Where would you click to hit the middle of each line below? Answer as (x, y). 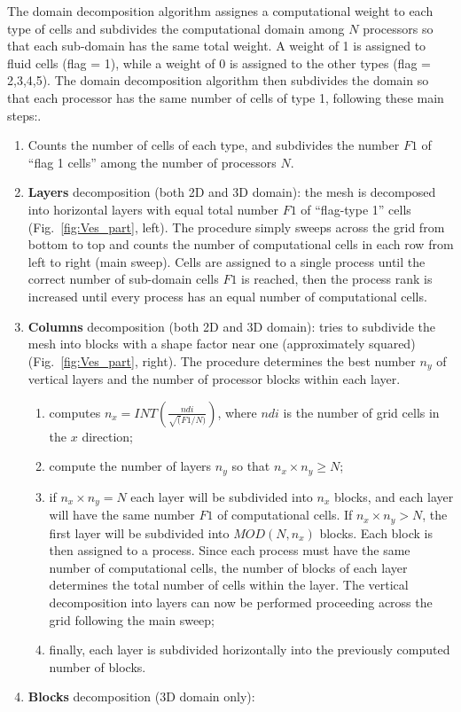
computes (75, 412)
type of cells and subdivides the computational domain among (176, 28)
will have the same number (122, 515)
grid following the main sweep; (132, 619)
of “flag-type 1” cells (356, 209)
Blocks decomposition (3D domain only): (141, 696)
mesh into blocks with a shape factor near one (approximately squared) (222, 344)
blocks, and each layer (394, 496)
